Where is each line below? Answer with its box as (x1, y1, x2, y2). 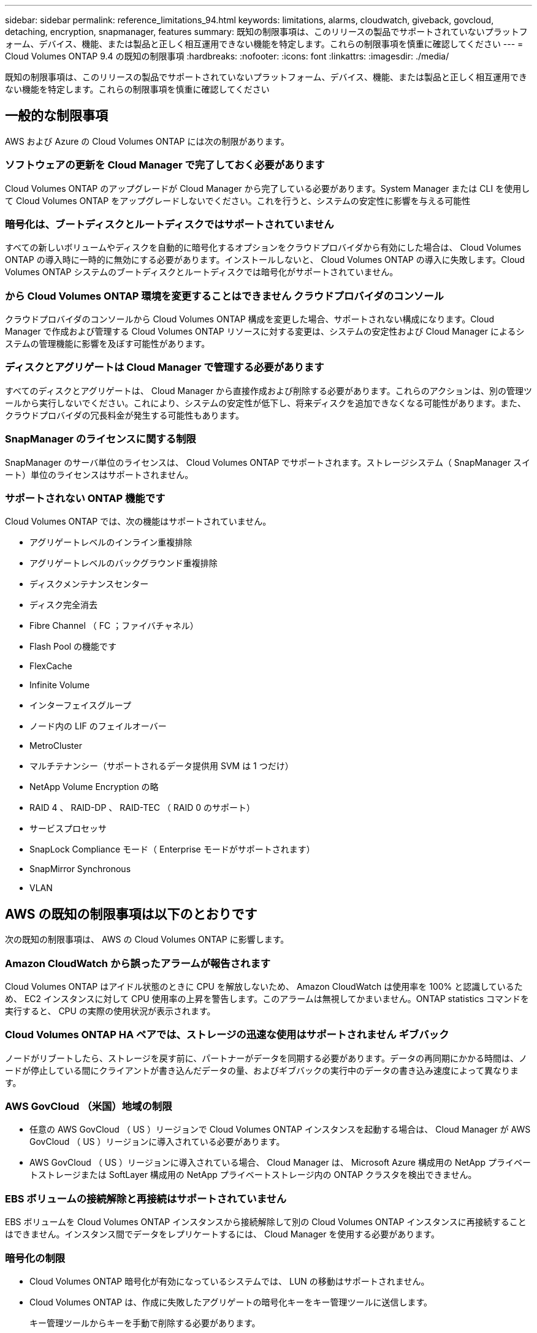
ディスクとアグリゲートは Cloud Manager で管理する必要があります (5, 361, 324, 374)
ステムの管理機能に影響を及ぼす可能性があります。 (5, 338, 210, 349)
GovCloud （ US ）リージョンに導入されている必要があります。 (29, 1136, 285, 1147)
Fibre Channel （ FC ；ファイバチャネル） (29, 620, 199, 631)
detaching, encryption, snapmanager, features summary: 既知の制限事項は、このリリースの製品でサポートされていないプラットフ (5, 26, 528, 37)
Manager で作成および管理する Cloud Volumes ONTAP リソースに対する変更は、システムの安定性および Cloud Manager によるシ (5, 326, 525, 337)
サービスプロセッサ (29, 823, 107, 834)
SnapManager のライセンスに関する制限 (5, 433, 196, 446)
